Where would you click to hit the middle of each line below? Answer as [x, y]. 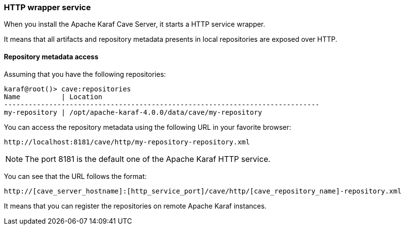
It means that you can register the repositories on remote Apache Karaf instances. [135, 206]
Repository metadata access [51, 56]
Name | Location [53, 97]
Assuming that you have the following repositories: [85, 74]
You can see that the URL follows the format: [75, 176]
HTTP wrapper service [47, 7]
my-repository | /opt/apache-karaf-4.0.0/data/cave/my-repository [133, 112]
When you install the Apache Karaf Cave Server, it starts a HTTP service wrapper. [135, 24]
